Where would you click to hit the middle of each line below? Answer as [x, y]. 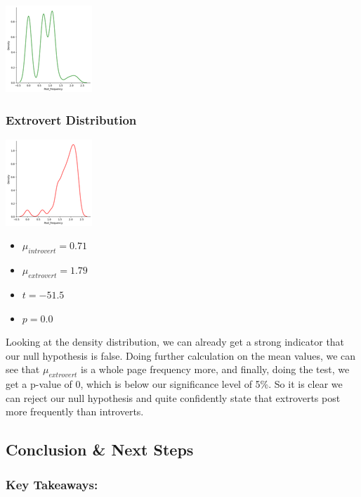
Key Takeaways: [52, 484]
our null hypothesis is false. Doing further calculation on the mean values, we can [181, 355]
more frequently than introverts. [75, 411]
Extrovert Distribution [71, 119]
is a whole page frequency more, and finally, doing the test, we [215, 369]
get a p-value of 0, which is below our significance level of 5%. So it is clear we [174, 384]
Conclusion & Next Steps [100, 449]
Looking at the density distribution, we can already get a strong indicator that [175, 342]
